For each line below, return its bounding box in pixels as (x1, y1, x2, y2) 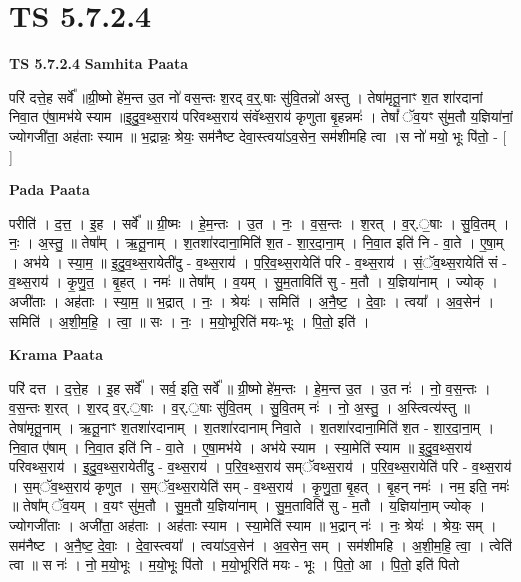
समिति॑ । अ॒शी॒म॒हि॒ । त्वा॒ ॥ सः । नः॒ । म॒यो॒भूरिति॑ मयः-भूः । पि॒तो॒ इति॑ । (9, 310, 370, 331)
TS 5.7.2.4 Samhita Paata (9, 53, 189, 74)
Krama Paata (9, 344, 103, 365)
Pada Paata (9, 179, 90, 200)
